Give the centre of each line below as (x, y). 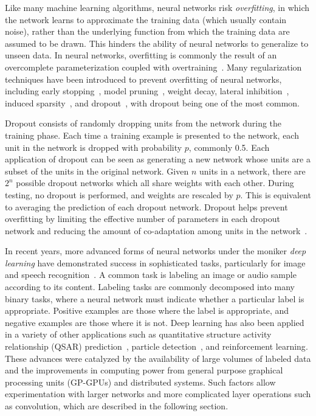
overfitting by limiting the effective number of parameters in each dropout (143, 219)
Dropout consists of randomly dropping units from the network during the (143, 123)
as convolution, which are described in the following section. (117, 406)
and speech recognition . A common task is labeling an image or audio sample (151, 275)
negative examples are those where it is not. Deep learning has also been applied (155, 322)
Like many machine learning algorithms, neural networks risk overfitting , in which (157, 7)
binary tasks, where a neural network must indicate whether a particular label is (155, 298)
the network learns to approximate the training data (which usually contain (146, 19)
